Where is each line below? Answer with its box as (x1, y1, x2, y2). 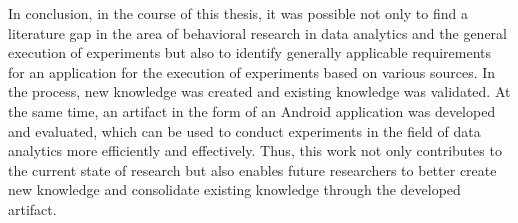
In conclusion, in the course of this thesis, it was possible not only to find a (8, 3, 468, 23)
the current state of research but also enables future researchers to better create (8, 159, 497, 180)
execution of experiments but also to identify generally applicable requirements (8, 42, 492, 63)
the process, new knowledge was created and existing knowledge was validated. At (8, 81, 511, 102)
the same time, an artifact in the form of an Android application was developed (8, 100, 496, 121)
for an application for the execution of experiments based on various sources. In (8, 61, 496, 82)
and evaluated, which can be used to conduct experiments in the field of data (8, 120, 481, 141)
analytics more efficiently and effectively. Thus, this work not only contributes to (8, 140, 502, 161)
